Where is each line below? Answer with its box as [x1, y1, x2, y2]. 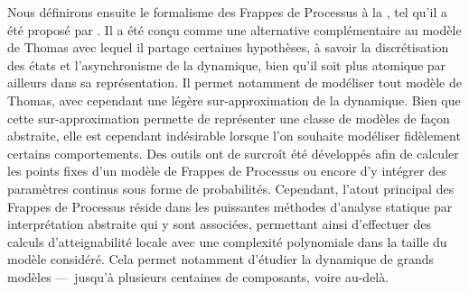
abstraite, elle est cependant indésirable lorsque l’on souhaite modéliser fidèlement [7, 126, 461, 145]
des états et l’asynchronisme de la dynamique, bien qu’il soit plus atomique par [7, 55, 446, 74]
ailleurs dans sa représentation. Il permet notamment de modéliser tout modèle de [7, 73, 462, 92]
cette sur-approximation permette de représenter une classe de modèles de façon [7, 108, 450, 127]
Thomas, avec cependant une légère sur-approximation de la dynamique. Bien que [7, 90, 461, 109]
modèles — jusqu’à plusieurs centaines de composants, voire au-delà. [7, 267, 389, 286]
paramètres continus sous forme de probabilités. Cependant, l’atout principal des [7, 178, 455, 197]
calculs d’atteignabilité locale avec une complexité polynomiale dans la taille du [7, 232, 447, 251]
